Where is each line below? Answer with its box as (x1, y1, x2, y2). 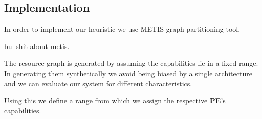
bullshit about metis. (4, 40, 70, 51)
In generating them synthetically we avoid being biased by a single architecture (4, 67, 252, 78)
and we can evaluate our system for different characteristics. (4, 78, 192, 88)
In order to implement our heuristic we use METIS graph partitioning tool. (4, 23, 241, 34)
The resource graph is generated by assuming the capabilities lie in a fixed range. (4, 58, 258, 68)
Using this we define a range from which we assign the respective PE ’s (4, 95, 226, 106)
